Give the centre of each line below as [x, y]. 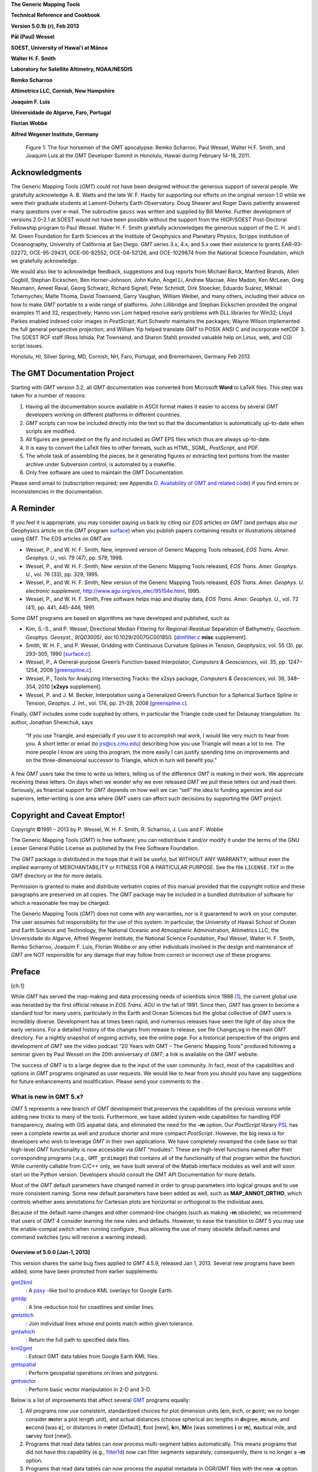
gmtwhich [23, 1331]
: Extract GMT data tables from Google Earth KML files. [92, 1357]
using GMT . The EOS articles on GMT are [61, 539]
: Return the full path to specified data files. [78, 1340]
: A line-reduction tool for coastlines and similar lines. [90, 1307]
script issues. [27, 346]
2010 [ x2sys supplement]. [70, 687]
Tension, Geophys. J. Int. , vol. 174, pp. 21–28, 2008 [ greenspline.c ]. [107, 703]
